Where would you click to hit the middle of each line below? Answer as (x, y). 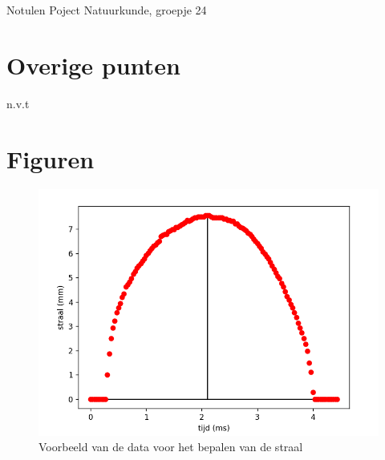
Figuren (51, 158)
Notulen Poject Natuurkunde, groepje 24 (107, 10)
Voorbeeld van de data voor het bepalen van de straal (171, 447)
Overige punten (93, 65)
